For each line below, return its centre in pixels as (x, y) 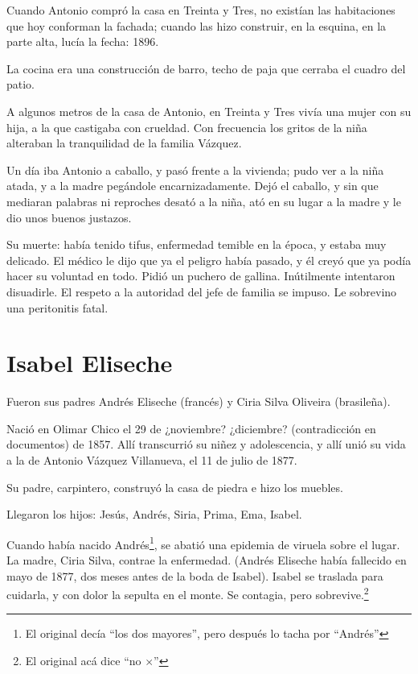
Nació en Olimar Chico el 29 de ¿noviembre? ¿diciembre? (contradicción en (191, 428)
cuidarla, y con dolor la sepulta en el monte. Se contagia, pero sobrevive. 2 (188, 593)
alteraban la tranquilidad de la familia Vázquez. (124, 143)
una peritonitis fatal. (57, 307)
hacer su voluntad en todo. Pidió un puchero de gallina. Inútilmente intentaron (201, 276)
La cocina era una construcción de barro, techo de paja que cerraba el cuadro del (206, 68)
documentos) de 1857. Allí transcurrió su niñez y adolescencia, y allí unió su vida (206, 444)
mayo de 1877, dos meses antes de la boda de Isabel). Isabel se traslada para (195, 575)
